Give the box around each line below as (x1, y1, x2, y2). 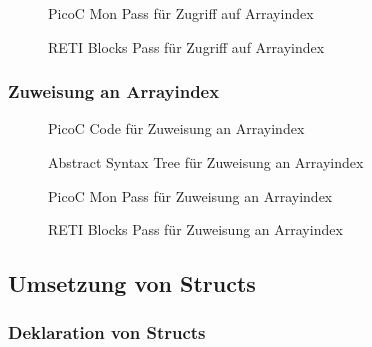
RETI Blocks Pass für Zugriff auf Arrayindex (48, 36, 325, 57)
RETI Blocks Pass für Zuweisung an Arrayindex (48, 219, 343, 240)
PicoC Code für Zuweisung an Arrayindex (48, 118, 305, 139)
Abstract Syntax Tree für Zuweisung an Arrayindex (48, 152, 364, 172)
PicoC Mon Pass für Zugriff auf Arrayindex (48, 3, 314, 23)
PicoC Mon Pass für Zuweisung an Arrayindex (48, 185, 333, 206)
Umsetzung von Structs (8, 268, 256, 299)
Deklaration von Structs (8, 320, 206, 345)
